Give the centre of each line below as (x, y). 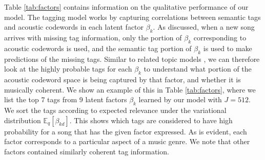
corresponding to (220, 37)
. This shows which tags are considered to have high (151, 120)
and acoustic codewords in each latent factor (74, 27)
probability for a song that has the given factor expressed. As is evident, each (126, 131)
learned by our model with (180, 99)
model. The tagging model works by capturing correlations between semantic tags (132, 17)
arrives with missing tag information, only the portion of (93, 37)
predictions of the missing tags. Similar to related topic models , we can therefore (132, 59)
